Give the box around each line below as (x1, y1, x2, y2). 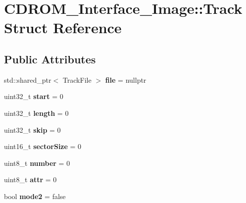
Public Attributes (4, 51, 96, 66)
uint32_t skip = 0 (4, 124, 61, 135)
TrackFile (62, 74, 92, 85)
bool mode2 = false (4, 191, 66, 201)
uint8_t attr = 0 (4, 174, 57, 185)
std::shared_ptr (4, 74, 51, 85)
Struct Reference (4, 17, 122, 38)
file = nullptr (105, 74, 147, 85)
